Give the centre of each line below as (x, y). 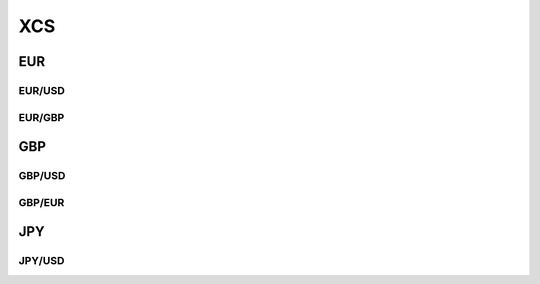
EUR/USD (41, 90)
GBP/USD (42, 176)
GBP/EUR (41, 202)
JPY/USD (41, 261)
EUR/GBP (41, 117)
